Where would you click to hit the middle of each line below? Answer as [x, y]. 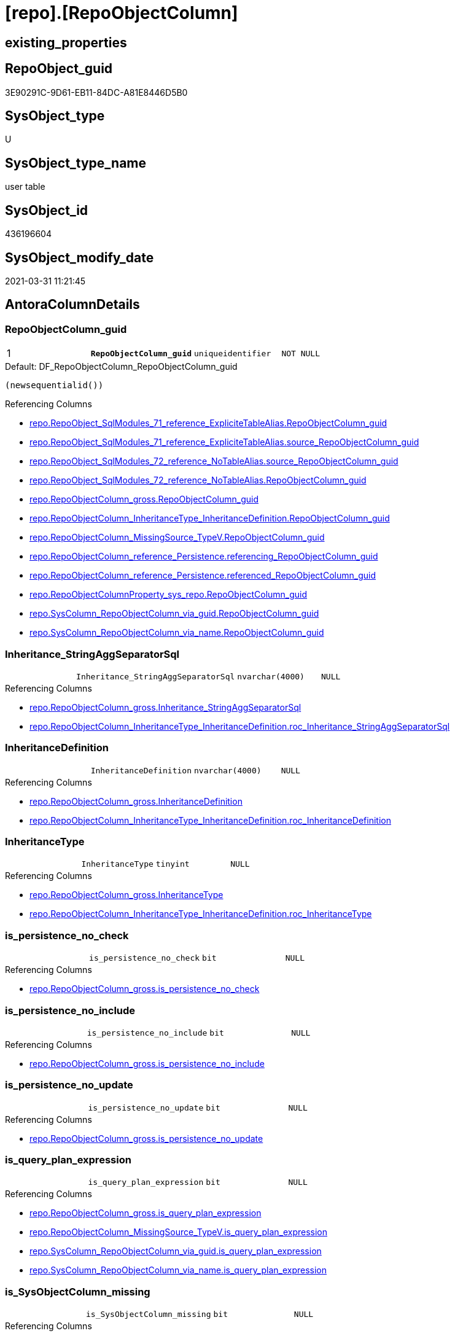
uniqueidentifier [233, 353]
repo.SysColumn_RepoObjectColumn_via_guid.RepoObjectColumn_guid [174, 614]
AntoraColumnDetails [72, 305]
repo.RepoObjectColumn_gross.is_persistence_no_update [146, 1138]
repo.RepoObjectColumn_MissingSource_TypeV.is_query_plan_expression [178, 1232]
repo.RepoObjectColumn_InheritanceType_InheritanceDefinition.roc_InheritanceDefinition [210, 820]
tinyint [173, 864]
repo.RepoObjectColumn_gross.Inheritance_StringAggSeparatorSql [165, 707]
